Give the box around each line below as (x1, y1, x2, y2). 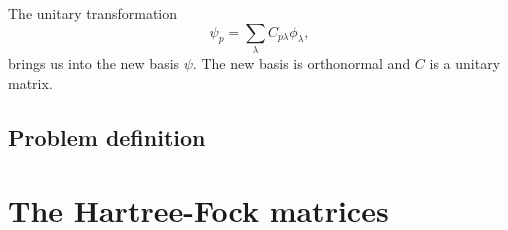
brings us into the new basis (8, 52, 180, 73)
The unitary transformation (8, 3, 178, 23)
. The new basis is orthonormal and (192, 52, 411, 73)
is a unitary (429, 52, 501, 73)
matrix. (8, 72, 53, 93)
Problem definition (8, 121, 206, 152)
